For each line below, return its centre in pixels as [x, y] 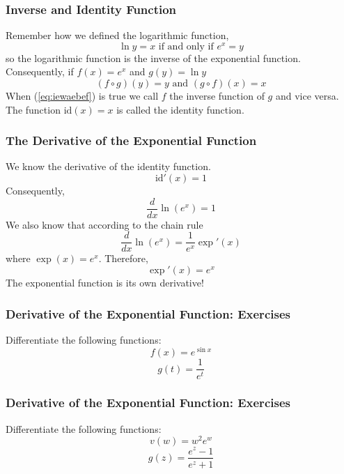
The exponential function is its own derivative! [105, 282]
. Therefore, [123, 258]
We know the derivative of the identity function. [108, 166]
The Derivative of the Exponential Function [131, 140]
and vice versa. [307, 96]
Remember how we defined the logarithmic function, [117, 35]
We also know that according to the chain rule [104, 224]
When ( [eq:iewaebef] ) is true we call [82, 96]
